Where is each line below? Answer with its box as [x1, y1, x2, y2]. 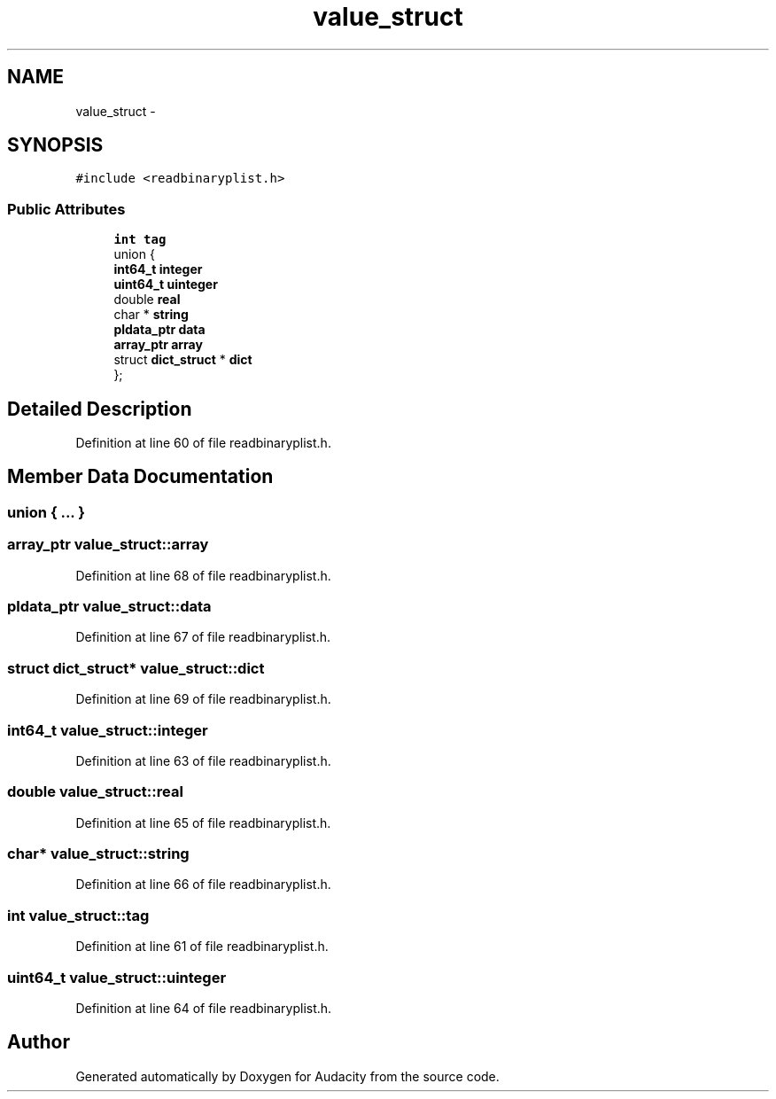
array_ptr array [113, 337, 203, 353]
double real [113, 292, 181, 308]
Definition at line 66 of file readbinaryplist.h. [75, 877, 331, 892]
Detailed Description [7, 397, 192, 420]
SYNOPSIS [7, 134, 104, 157]
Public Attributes [7, 199, 126, 218]
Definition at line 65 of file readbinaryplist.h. [75, 815, 331, 830]
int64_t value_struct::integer [7, 721, 208, 739]
